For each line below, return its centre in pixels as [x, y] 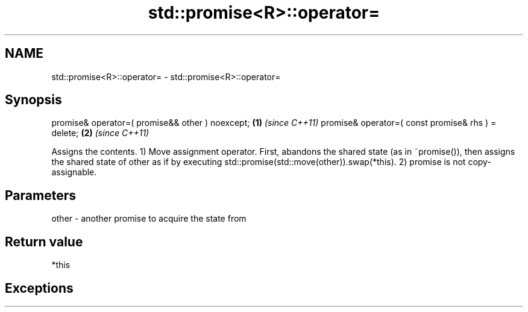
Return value [44, 242]
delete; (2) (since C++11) [100, 133]
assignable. [74, 172]
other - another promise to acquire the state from [149, 219]
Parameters [40, 195]
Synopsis [33, 100]
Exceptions [39, 288]
